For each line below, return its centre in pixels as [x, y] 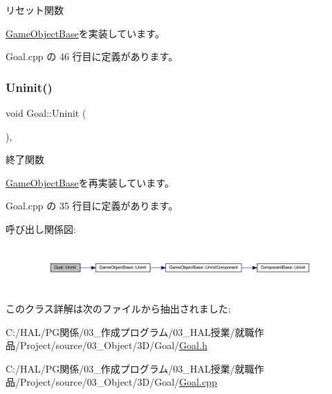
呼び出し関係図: [41, 228]
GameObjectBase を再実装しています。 [90, 182]
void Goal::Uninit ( [46, 113]
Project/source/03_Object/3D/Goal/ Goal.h [113, 345]
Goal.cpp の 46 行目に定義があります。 [92, 56]
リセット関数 [35, 10]
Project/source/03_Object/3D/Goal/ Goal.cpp [118, 382]
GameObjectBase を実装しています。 [85, 33]
